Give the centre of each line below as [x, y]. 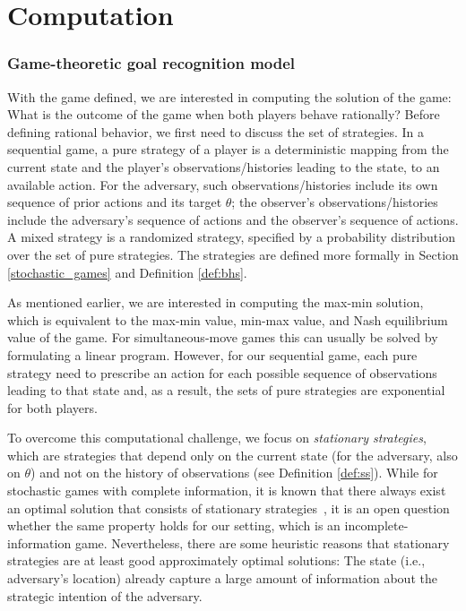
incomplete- [376, 525]
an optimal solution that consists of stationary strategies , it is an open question [229, 508]
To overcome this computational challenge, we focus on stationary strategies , [217, 438]
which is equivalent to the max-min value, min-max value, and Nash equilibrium [228, 319]
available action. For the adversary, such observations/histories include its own [223, 184]
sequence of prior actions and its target [115, 202]
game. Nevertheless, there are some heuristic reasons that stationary [262, 542]
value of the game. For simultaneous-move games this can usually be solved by [223, 337]
